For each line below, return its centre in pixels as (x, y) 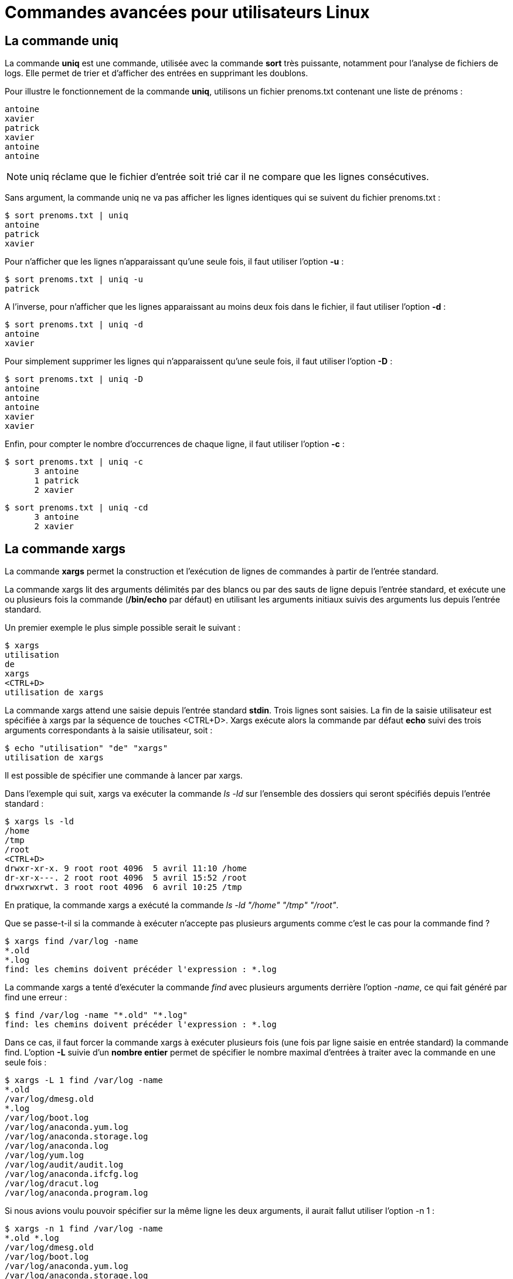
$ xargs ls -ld (40, 822)
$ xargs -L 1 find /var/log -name (84, 1080)
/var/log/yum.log (44, 1156)
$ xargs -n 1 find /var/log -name (84, 1229)
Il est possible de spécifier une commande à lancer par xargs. (124, 776)
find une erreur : (36, 997)
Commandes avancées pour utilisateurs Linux (187, 12)
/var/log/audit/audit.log (64, 1165)
